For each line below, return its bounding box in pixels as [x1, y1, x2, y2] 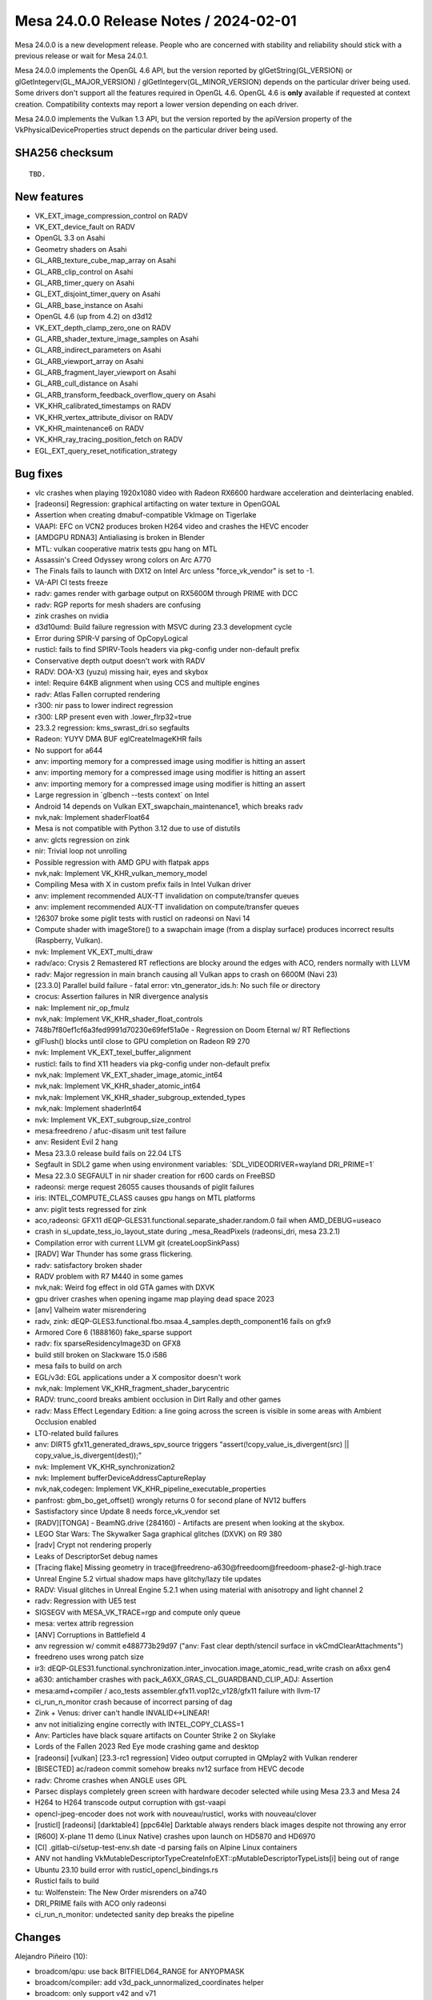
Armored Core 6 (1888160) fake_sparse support [34, 1328, 192, 1337]
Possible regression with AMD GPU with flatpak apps [34, 857, 210, 867]
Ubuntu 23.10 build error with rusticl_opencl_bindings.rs [34, 1865, 219, 1874]
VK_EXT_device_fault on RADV [34, 222, 136, 231]
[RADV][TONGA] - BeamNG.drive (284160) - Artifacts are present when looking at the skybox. [34, 1518, 346, 1527]
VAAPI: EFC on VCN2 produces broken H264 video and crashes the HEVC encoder [34, 521, 309, 531]
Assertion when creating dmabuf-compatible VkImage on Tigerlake [34, 510, 257, 520]
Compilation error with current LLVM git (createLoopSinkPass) [34, 1238, 240, 1247]
